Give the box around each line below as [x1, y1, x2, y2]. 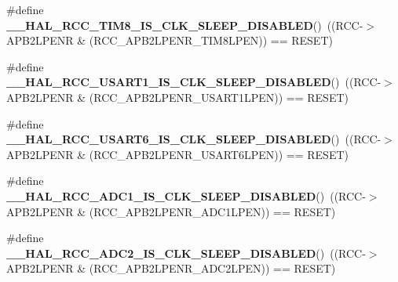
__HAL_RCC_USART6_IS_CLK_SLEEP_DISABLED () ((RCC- [6, 131, 382, 147]
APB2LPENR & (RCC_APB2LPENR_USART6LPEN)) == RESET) [6, 146, 349, 162]
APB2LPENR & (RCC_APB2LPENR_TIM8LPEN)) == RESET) [6, 32, 333, 49]
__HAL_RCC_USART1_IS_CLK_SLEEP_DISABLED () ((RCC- [6, 74, 382, 90]
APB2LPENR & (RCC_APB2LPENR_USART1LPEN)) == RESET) [6, 89, 349, 105]
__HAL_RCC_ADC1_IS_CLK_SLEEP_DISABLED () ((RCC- [6, 187, 366, 204]
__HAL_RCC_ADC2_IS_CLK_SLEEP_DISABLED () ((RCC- [6, 244, 366, 261]
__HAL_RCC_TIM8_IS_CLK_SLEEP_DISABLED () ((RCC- [6, 16, 363, 33]
